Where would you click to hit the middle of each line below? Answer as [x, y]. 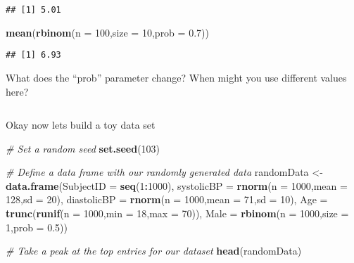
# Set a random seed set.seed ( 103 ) [83, 148]
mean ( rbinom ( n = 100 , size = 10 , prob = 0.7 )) [107, 32]
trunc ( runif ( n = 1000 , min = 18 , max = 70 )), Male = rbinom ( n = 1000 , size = [177, 213]
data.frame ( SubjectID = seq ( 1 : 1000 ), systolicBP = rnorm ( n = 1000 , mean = [177, 185]
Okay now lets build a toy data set [81, 125]
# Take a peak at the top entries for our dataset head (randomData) [154, 251]
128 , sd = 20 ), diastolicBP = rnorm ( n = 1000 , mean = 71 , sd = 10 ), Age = [167, 199]
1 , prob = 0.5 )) [37, 227]
